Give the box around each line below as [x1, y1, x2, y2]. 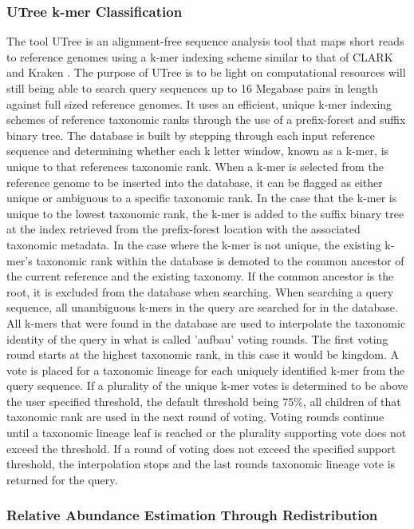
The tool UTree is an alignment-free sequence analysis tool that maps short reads [6, 33, 404, 50]
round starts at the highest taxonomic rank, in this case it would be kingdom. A [6, 346, 400, 363]
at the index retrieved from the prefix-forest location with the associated [6, 221, 361, 237]
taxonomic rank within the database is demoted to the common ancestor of [36, 252, 404, 268]
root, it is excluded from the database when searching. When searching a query [6, 283, 394, 300]
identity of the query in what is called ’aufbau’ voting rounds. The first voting [6, 330, 388, 347]
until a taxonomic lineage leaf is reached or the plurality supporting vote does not [6, 424, 407, 441]
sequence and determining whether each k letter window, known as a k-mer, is [6, 142, 389, 159]
